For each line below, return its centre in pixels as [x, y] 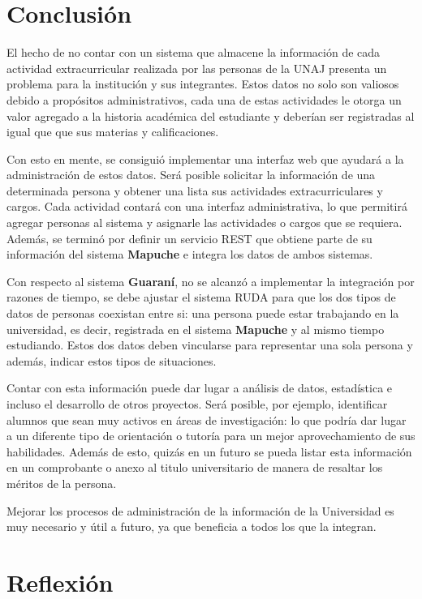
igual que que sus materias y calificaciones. [113, 132]
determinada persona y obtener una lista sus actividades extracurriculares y [195, 190]
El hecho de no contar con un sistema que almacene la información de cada [194, 52]
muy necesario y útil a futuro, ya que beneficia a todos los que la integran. [192, 526]
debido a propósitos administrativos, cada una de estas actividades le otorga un [204, 99]
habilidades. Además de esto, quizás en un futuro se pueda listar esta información [209, 451]
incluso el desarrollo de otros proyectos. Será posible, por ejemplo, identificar [197, 404]
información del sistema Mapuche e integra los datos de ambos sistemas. [190, 254]
